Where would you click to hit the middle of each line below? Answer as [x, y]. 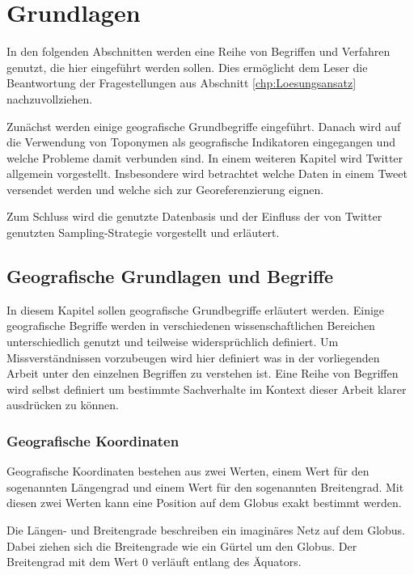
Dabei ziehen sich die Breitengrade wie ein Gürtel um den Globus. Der [182, 545]
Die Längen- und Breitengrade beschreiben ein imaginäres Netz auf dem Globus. [206, 530]
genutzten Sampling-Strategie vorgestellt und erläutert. [143, 233]
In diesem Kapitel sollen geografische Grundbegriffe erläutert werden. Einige [196, 309]
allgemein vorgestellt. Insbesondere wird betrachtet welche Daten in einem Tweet [207, 173]
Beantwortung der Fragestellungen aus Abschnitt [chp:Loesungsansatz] [182, 83]
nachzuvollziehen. [50, 98]
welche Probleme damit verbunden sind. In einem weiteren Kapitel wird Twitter [205, 157]
